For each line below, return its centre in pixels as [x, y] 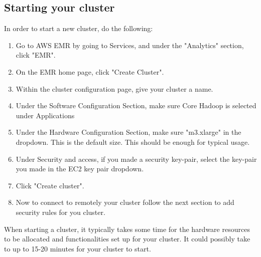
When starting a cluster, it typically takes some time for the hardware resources [127, 229]
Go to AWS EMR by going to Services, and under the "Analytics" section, [130, 45]
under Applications [45, 115]
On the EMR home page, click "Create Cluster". [90, 71]
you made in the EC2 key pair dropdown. [80, 169]
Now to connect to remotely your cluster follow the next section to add [125, 202]
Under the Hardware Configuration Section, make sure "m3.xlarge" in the [128, 132]
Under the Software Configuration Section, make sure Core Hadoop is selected [136, 105]
